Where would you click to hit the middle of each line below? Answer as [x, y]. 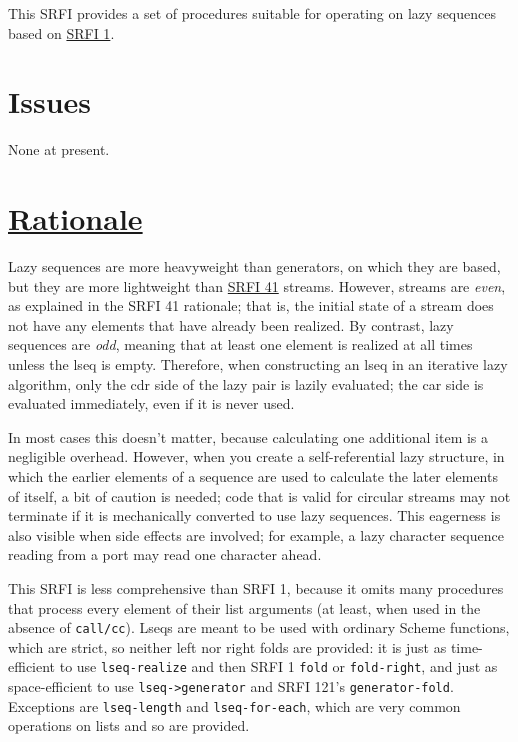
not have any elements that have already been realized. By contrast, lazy [231, 324]
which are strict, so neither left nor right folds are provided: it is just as [227, 646]
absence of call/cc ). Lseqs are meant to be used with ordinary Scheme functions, [259, 627]
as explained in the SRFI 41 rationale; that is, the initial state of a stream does [251, 305]
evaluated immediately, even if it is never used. [151, 403]
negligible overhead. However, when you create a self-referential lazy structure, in [256, 456]
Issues [49, 101]
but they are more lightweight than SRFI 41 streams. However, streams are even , [257, 285]
